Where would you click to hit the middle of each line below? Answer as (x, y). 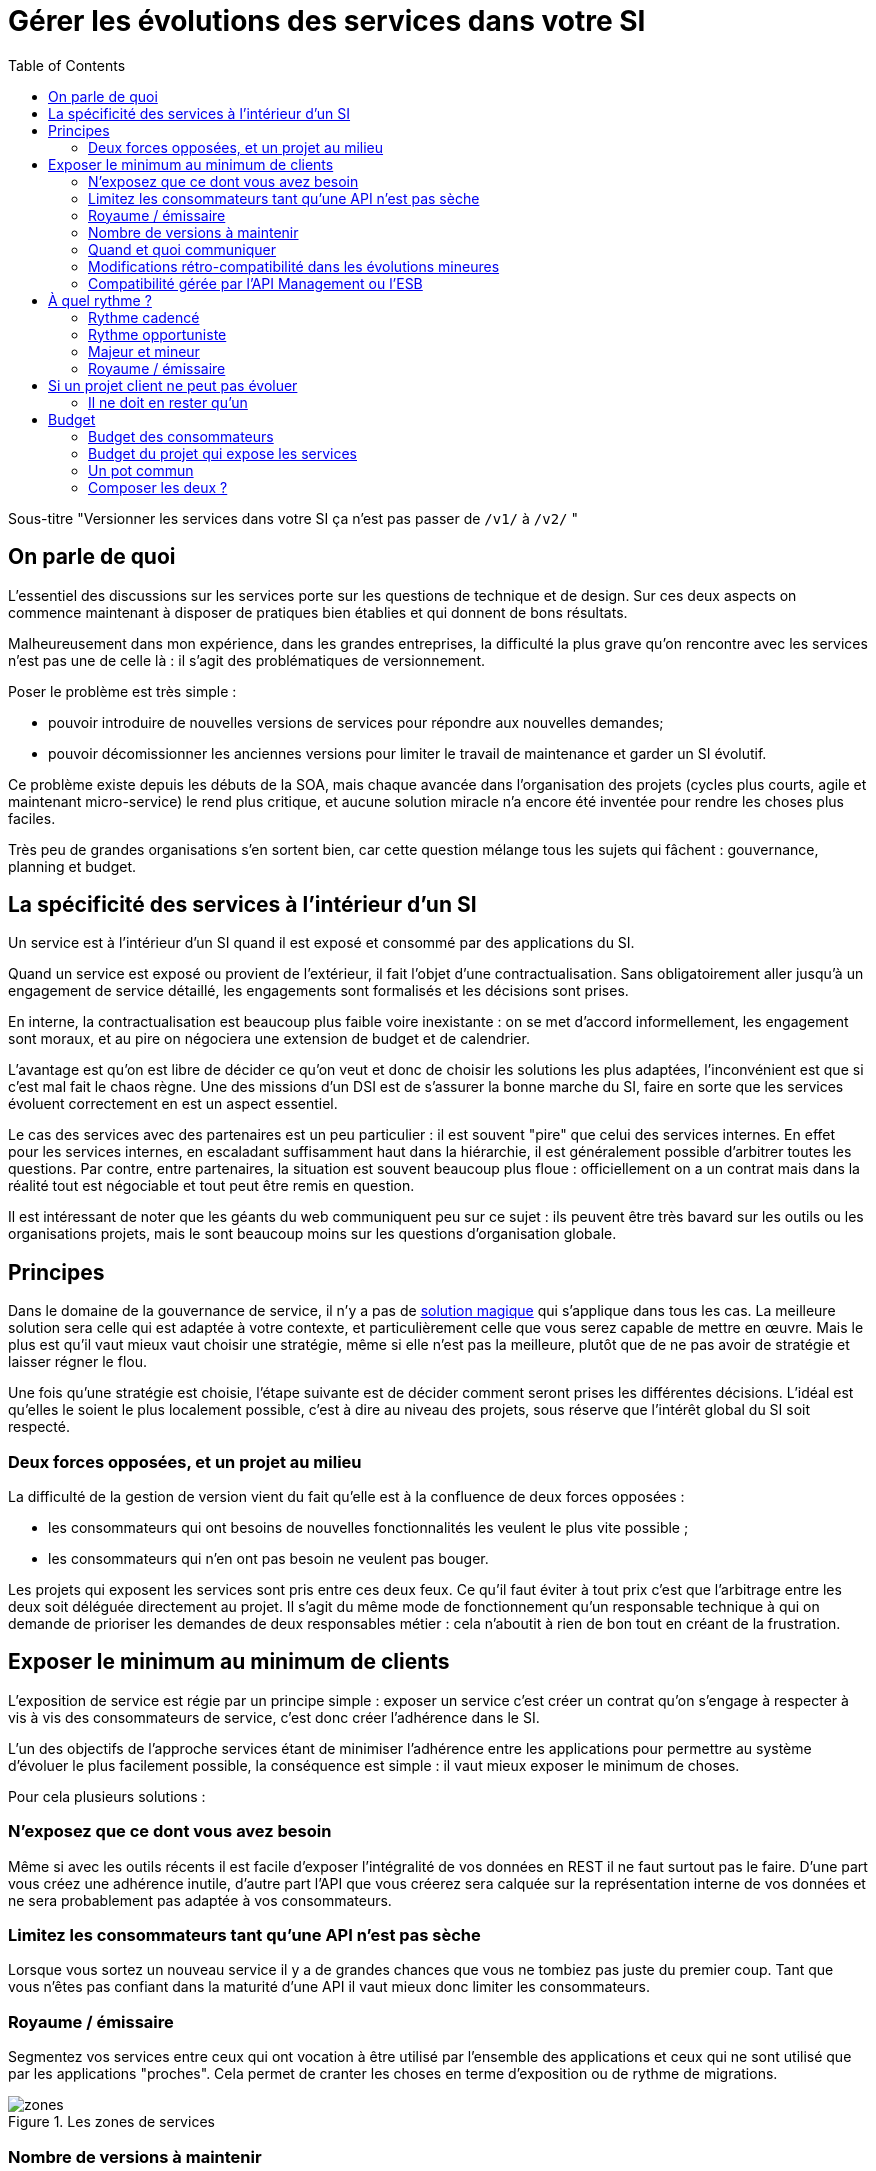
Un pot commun (141, 470)
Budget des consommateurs (181, 436)
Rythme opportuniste (157, 334)
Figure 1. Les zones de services (111, 2122)
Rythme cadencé (144, 317)
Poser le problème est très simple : (122, 691)
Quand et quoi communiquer (182, 249)
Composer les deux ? (158, 487)
